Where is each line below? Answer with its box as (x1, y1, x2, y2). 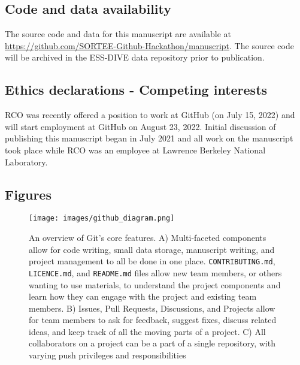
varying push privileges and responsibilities (29, 349, 186, 361)
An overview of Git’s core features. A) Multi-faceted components (29, 231, 266, 244)
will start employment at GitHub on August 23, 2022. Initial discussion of (5, 120, 276, 132)
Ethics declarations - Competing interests (5, 80, 268, 99)
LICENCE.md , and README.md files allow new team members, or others (29, 266, 282, 279)
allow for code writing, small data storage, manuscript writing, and (29, 243, 275, 255)
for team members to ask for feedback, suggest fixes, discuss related (29, 313, 277, 326)
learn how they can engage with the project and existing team (29, 290, 257, 303)
